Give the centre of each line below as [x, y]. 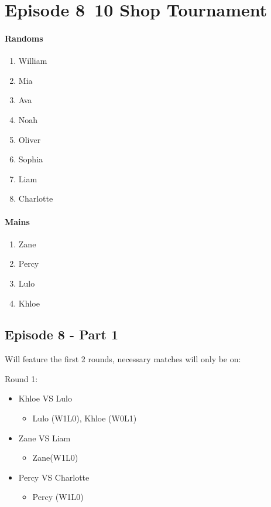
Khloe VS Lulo [45, 398]
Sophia [31, 159]
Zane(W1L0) [55, 457]
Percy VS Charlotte [54, 477]
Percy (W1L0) [58, 497]
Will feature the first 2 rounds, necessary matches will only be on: [123, 359]
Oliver [30, 139]
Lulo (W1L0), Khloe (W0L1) [85, 418]
